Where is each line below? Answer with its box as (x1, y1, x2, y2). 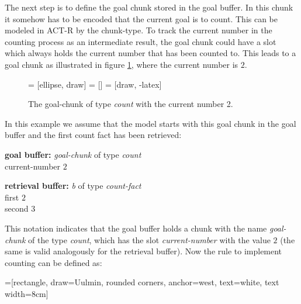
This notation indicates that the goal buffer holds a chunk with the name (5, 222, 267, 234)
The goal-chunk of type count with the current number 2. (28, 98, 233, 110)
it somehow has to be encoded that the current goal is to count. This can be (5, 12, 278, 25)
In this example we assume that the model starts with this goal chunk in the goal (5, 117, 296, 129)
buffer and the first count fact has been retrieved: (5, 129, 182, 141)
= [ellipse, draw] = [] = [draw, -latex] (28, 78, 162, 90)
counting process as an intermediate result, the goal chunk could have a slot (5, 35, 276, 47)
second (5, 202, 29, 215)
